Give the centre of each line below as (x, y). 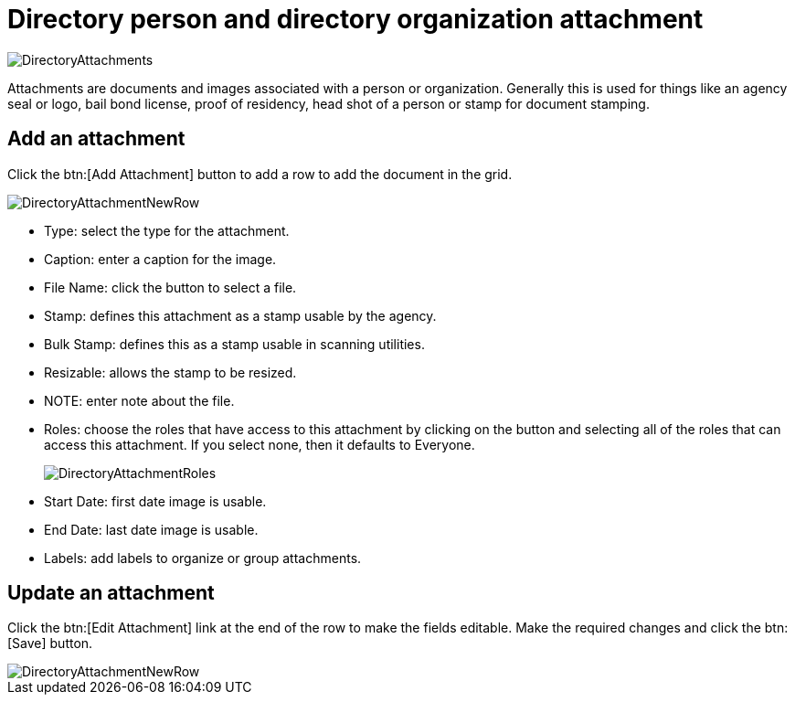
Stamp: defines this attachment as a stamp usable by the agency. (240, 315)
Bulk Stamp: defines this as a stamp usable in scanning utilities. (234, 344)
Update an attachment (111, 593)
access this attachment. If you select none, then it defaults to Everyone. (260, 444)
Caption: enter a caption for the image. (160, 259)
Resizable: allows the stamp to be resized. (170, 372)
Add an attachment (96, 139)
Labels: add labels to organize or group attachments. (203, 558)
